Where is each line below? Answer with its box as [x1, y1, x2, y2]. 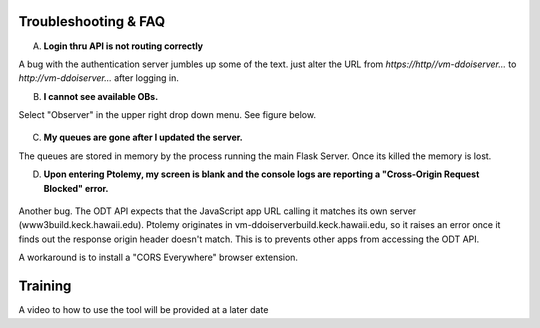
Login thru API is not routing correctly [43, 40, 204, 52]
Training [18, 278, 72, 295]
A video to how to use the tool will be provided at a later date [18, 304, 269, 316]
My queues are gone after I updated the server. [43, 131, 244, 144]
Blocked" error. [43, 182, 109, 194]
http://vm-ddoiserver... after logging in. [18, 72, 179, 84]
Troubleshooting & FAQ [18, 13, 166, 30]
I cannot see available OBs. [43, 90, 159, 102]
